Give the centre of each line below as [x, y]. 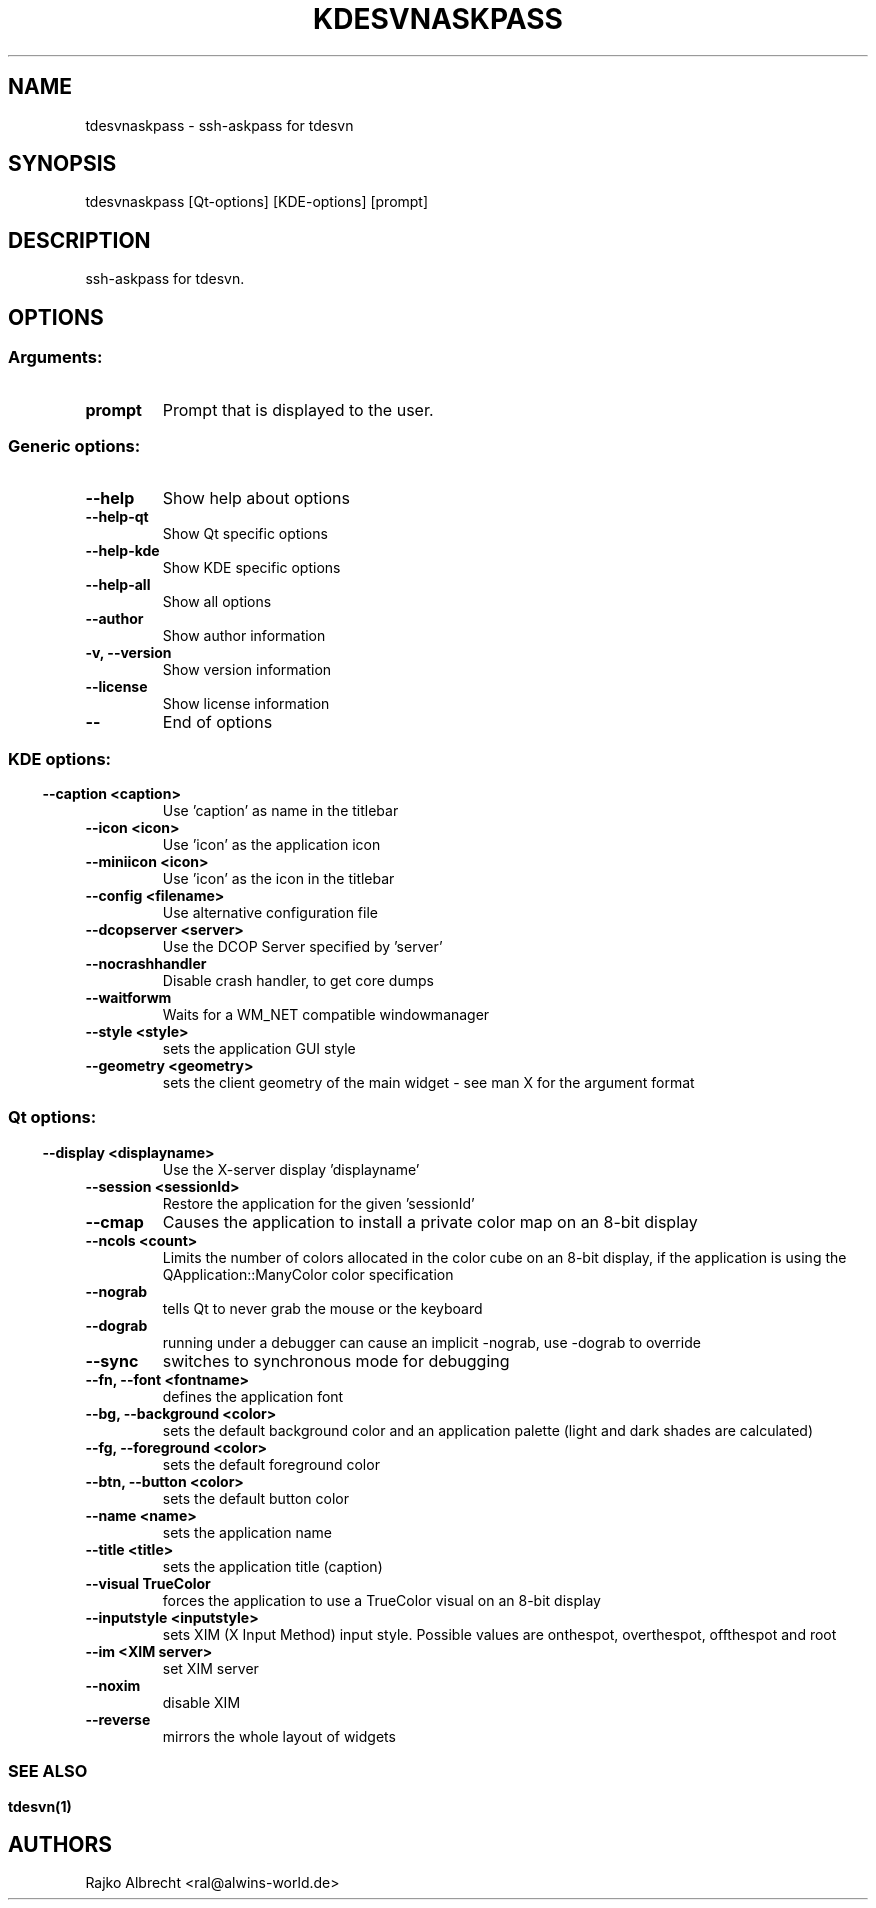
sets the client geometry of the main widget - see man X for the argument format [428, 1082]
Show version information [247, 670]
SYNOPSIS [62, 164]
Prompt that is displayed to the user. [298, 409]
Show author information [244, 636]
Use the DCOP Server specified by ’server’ [302, 946]
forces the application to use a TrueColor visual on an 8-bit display [381, 1600]
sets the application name [247, 1532]
